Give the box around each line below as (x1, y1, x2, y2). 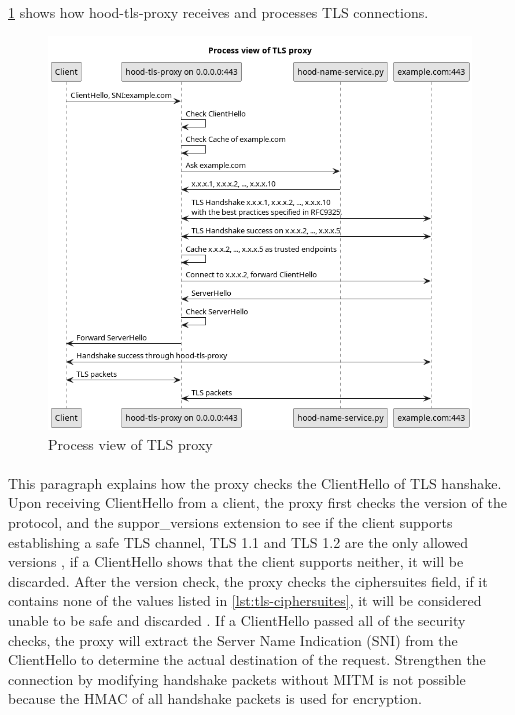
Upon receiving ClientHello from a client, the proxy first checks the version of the (8, 492, 507, 513)
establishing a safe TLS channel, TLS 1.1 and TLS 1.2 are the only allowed (8, 531, 469, 552)
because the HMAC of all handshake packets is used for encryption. (8, 688, 422, 709)
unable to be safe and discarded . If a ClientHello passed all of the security (8, 610, 466, 631)
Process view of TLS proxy (48, 433, 213, 454)
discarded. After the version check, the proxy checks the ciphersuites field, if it (8, 570, 488, 591)
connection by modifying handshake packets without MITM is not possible (8, 668, 466, 689)
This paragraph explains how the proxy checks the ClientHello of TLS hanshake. (8, 472, 502, 493)
